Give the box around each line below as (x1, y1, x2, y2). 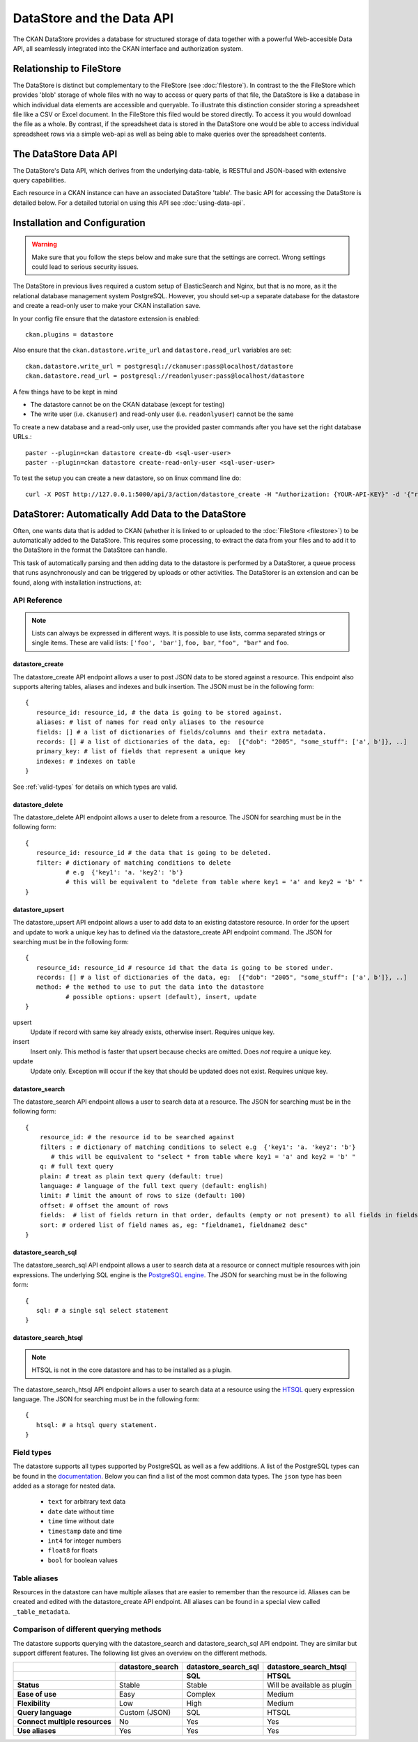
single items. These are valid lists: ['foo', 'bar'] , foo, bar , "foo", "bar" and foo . (31, 638, 289, 647)
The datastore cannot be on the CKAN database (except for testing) (30, 400, 225, 408)
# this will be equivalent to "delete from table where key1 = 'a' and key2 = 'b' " (65, 878, 364, 886)
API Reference (13, 596, 63, 606)
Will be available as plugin (267, 1680, 352, 1690)
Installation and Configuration (13, 217, 146, 229)
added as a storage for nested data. (13, 1481, 116, 1490)
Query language (17, 1707, 72, 1717)
